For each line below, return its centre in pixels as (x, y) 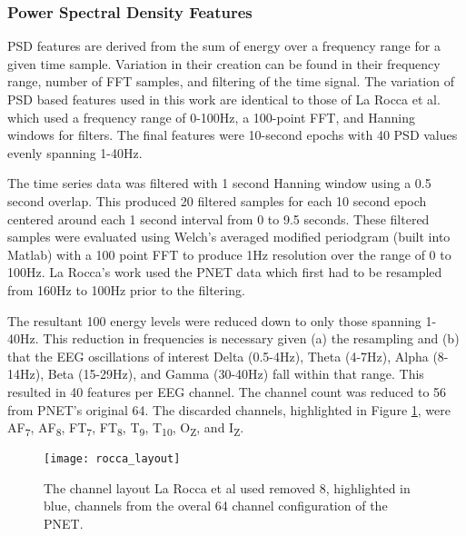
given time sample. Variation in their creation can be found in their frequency (224, 63)
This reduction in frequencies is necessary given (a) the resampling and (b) (251, 338)
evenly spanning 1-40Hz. (75, 152)
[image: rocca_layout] (112, 459)
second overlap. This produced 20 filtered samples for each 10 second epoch (217, 200)
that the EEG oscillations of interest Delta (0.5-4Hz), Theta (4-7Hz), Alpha (218, 356)
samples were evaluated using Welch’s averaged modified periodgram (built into (229, 237)
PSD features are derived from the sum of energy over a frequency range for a (224, 46)
